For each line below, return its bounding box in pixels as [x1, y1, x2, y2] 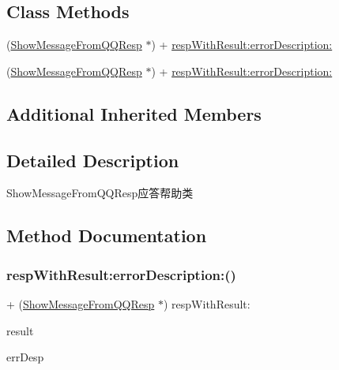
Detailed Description [6, 148, 179, 172]
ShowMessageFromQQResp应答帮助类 [6, 185, 194, 201]
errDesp [6, 349, 44, 365]
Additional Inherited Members [6, 101, 262, 125]
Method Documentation [6, 223, 207, 248]
